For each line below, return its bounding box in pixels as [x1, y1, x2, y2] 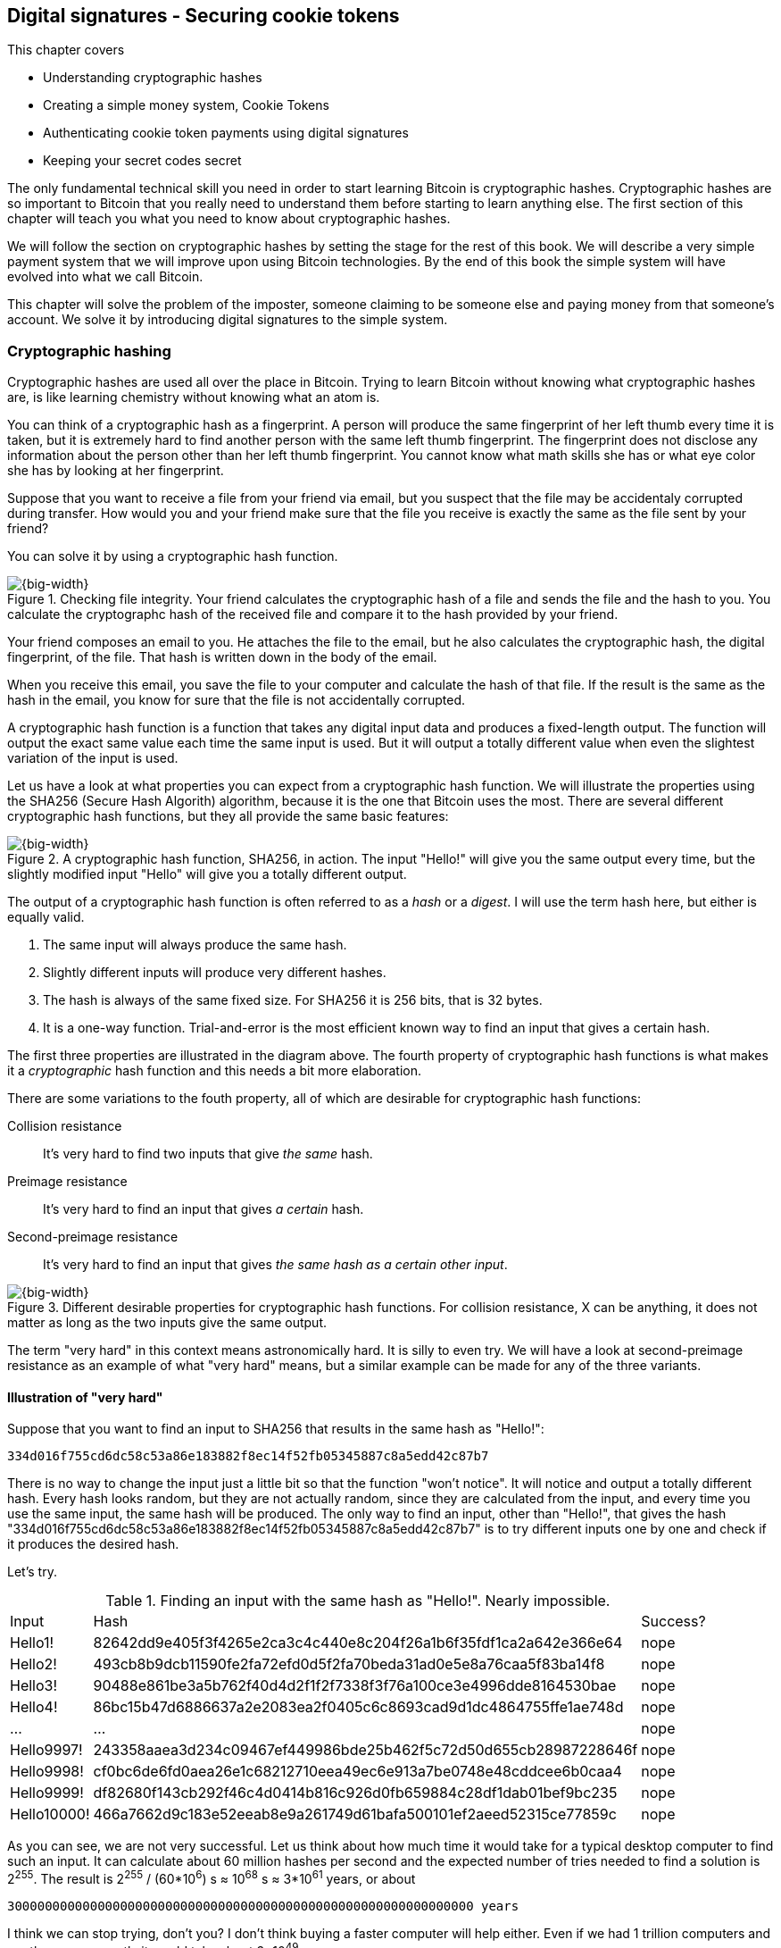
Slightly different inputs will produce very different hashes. [43, 965, 386, 981]
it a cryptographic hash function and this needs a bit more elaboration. [7, 1063, 421, 1079]
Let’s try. [7, 1564, 57, 1580]
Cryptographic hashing [7, 341, 171, 360]
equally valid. [7, 909, 85, 925]
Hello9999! [10, 1784, 84, 1802]
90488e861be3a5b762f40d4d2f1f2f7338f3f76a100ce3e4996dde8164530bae [93, 1676, 617, 1695]
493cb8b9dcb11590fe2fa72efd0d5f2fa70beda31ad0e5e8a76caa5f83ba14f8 [93, 1655, 605, 1674]
